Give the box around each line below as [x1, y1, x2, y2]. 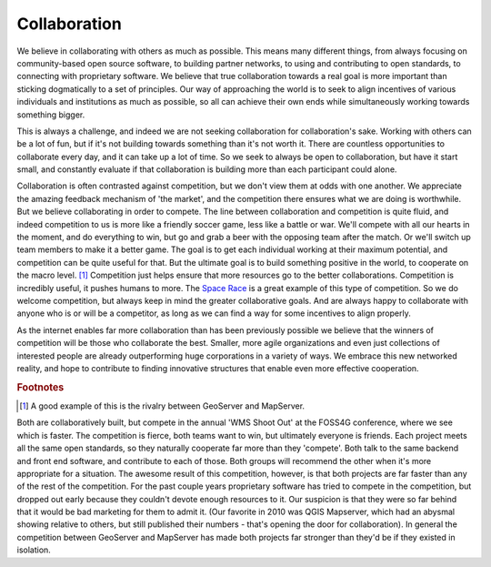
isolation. [16, 544, 52, 555]
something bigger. [16, 109, 85, 120]
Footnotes [16, 380, 65, 393]
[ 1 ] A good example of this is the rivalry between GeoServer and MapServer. [19, 400, 305, 411]
